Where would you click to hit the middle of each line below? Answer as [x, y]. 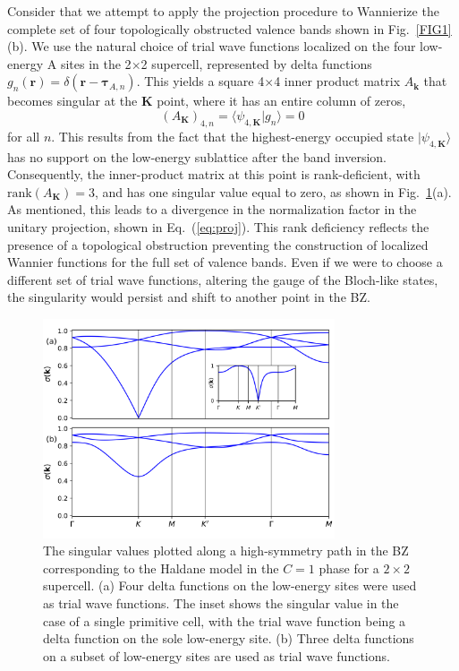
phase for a [349, 568]
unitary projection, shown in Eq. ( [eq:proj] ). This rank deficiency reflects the [218, 226]
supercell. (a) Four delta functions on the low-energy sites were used [230, 585]
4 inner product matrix [337, 81]
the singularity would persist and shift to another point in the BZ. [189, 297]
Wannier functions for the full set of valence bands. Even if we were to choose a [225, 262]
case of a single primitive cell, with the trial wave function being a [225, 620]
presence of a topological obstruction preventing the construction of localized [218, 244]
